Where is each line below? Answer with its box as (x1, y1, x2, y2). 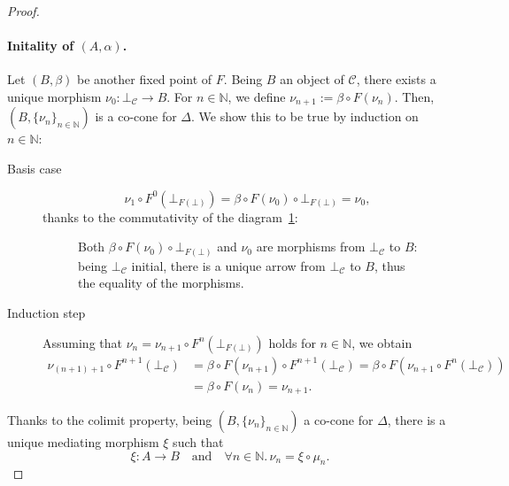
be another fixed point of (77, 70, 212, 89)
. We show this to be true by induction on (191, 107, 419, 126)
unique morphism (7, 87, 102, 105)
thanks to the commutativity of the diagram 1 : (42, 207, 298, 226)
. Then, (394, 87, 435, 105)
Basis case (7, 159, 62, 178)
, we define (228, 87, 286, 105)
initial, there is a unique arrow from (131, 256, 326, 274)
